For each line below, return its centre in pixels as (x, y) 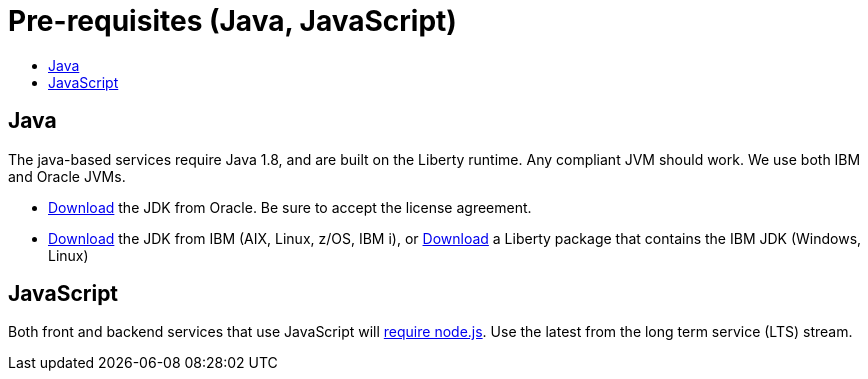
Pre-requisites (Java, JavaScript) (232, 21)
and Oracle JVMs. (67, 176)
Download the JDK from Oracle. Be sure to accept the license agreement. (290, 207)
